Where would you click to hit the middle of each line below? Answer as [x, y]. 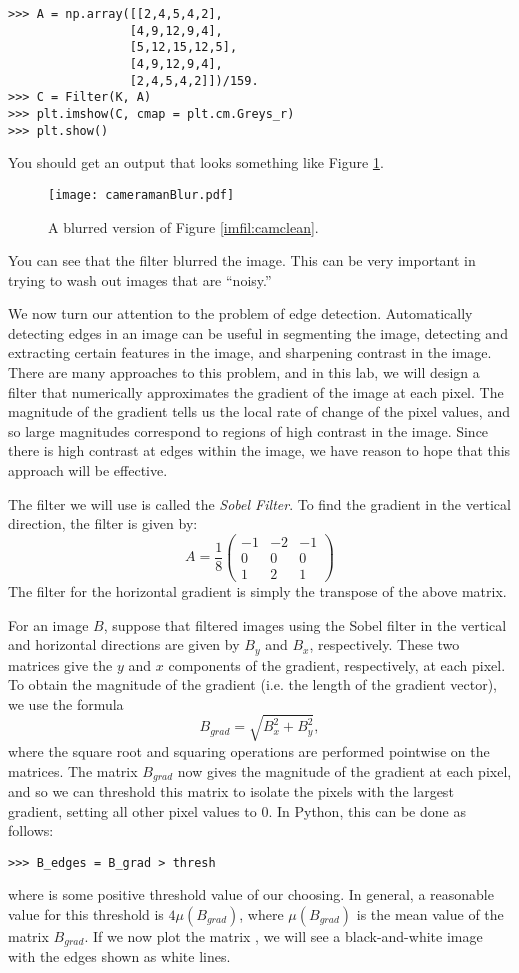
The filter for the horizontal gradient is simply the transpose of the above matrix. [257, 590]
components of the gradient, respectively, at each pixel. [337, 664]
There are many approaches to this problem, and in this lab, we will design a [244, 372]
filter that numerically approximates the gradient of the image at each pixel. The [256, 391]
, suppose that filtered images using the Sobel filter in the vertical [305, 624]
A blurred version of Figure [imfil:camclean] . [183, 226]
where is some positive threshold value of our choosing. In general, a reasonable [251, 894]
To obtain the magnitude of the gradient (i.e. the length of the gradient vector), [252, 684]
